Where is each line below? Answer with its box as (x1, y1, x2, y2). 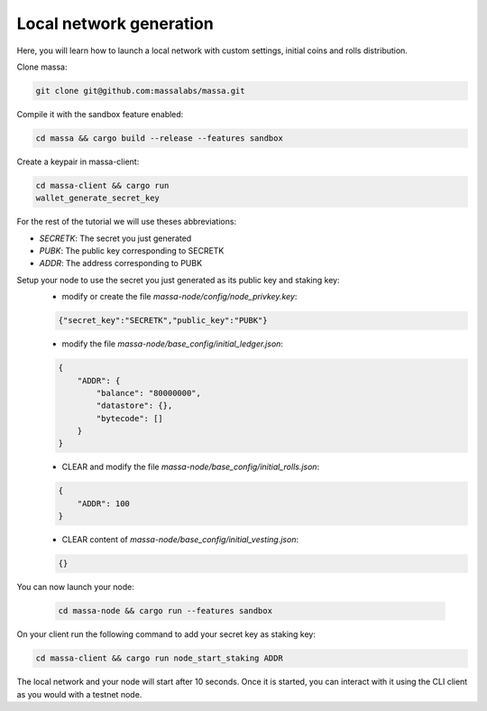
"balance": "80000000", (96, 388, 202, 398)
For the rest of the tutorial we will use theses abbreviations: (16, 217, 237, 227)
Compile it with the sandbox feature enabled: (16, 108, 184, 119)
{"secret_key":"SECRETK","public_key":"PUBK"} (58, 316, 268, 326)
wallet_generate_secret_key (35, 193, 160, 203)
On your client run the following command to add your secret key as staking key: (16, 629, 316, 640)
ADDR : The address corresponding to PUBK (39, 258, 203, 269)
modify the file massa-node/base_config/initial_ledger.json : (61, 338, 284, 349)
